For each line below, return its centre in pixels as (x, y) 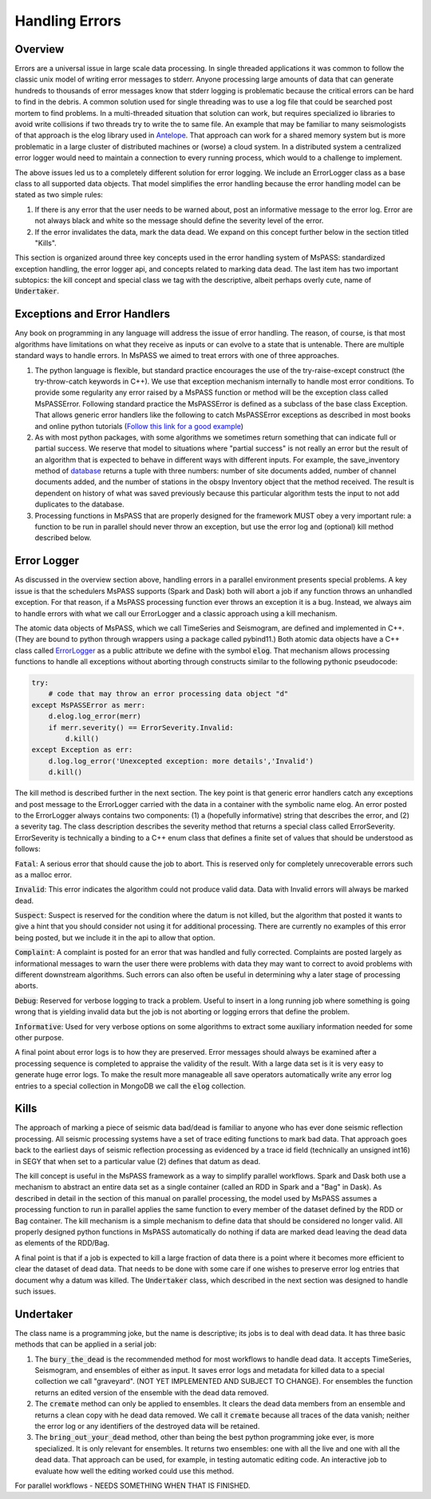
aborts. (27, 986)
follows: (28, 849)
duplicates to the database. (79, 504)
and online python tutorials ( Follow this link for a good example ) (139, 426)
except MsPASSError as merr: (89, 705)
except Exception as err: (82, 750)
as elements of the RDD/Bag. (62, 1243)
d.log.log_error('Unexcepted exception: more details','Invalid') (181, 761)
